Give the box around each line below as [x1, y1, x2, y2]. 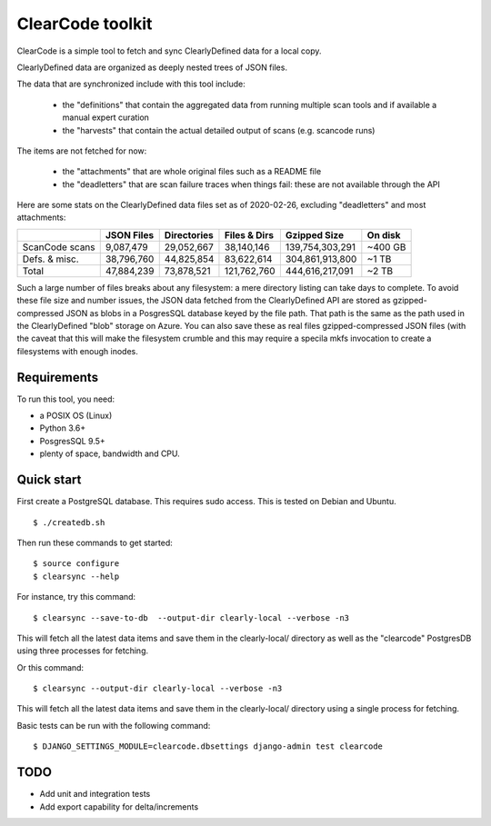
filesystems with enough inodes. [16, 345, 138, 356]
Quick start [16, 473, 82, 488]
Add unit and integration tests [39, 789, 151, 800]
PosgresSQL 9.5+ [39, 435, 106, 446]
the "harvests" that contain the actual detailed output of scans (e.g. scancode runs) [62, 124, 376, 135]
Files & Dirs [224, 228, 275, 241]
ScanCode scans [22, 241, 95, 254]
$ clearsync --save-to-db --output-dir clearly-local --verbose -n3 [33, 612, 350, 622]
